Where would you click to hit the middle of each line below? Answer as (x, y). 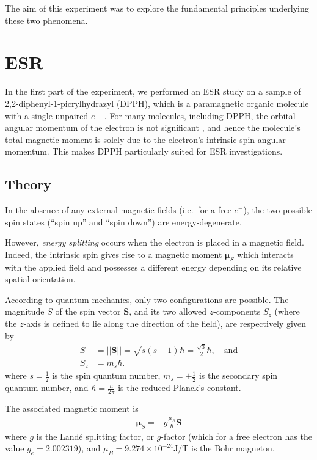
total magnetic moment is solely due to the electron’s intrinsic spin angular (145, 139)
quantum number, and (47, 388)
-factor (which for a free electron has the (236, 436)
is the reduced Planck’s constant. (180, 388)
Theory (28, 184)
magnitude (25, 311)
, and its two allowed (168, 311)
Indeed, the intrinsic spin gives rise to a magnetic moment (114, 254)
